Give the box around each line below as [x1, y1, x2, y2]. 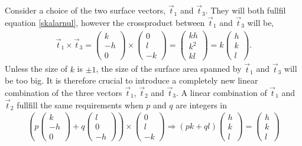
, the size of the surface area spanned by [96, 62, 242, 75]
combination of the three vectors [5, 86, 122, 98]
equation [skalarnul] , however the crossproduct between [5, 16, 205, 29]
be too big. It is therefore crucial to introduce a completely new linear [5, 74, 258, 87]
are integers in [176, 98, 228, 111]
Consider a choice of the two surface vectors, [5, 4, 166, 16]
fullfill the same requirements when [17, 98, 144, 111]
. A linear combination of [176, 86, 267, 98]
